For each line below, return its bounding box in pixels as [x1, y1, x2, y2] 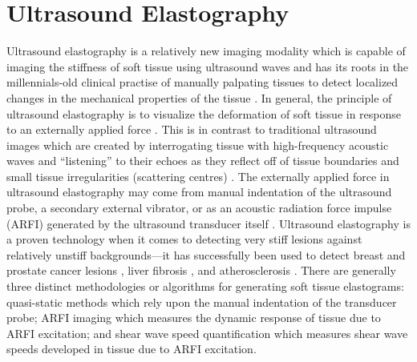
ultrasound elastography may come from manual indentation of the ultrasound [6, 183, 392, 200]
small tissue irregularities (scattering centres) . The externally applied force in [6, 167, 390, 184]
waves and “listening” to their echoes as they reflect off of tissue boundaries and [6, 152, 399, 169]
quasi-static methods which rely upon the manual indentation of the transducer [6, 293, 397, 310]
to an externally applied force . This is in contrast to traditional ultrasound [6, 121, 377, 138]
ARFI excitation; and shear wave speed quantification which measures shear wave [6, 324, 408, 341]
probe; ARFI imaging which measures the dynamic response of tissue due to [6, 309, 381, 326]
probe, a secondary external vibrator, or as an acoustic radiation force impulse [6, 199, 392, 216]
